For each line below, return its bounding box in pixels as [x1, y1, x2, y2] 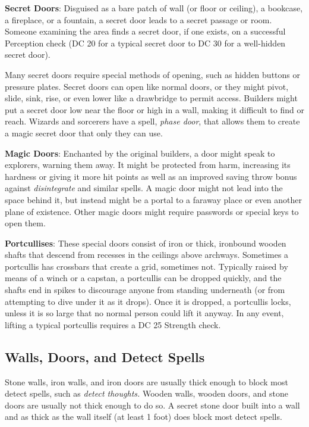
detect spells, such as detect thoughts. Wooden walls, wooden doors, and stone [5, 387, 288, 400]
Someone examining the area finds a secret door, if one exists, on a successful [5, 25, 286, 38]
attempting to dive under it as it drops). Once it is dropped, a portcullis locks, [5, 295, 291, 307]
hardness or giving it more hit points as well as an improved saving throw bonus [5, 170, 297, 182]
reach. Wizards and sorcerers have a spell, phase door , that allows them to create [5, 115, 300, 127]
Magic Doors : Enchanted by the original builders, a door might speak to [5, 147, 275, 159]
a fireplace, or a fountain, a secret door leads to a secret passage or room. [5, 13, 272, 26]
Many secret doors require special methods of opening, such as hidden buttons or [5, 68, 300, 80]
